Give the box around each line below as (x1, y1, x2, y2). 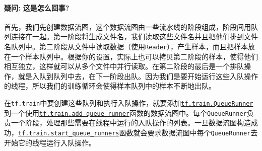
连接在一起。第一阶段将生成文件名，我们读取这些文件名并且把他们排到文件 (11, 31, 258, 42)
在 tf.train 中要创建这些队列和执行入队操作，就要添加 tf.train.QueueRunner (4, 98, 253, 108)
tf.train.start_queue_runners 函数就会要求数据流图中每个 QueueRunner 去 (18, 127, 258, 137)
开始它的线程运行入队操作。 (4, 137, 96, 147)
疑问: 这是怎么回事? (4, 2, 70, 13)
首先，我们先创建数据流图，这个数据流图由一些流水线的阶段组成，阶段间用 (4, 21, 251, 32)
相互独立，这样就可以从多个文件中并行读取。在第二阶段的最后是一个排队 (4, 61, 244, 71)
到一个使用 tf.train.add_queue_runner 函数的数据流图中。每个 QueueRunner (4, 107, 247, 118)
